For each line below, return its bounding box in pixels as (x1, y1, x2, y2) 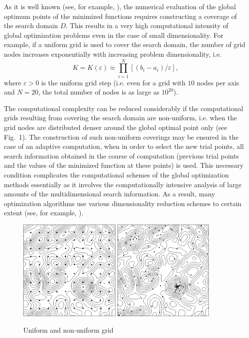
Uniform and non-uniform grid (23, 324, 114, 335)
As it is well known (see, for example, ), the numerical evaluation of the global (4, 1, 236, 11)
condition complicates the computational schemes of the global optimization (4, 170, 229, 180)
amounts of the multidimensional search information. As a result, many (4, 189, 215, 199)
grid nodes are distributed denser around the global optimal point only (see (4, 122, 227, 132)
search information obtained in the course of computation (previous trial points (4, 150, 239, 161)
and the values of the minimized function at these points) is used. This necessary (4, 160, 244, 170)
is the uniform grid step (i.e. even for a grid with (41, 77, 186, 87)
